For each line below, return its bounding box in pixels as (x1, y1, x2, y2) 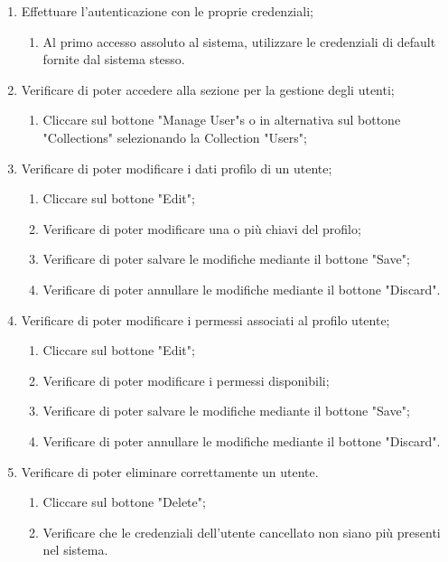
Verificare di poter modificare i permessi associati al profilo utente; (21, 310, 390, 329)
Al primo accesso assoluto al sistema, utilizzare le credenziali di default (42, 32, 436, 51)
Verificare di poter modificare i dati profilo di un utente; (21, 158, 332, 177)
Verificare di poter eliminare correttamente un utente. (21, 462, 319, 481)
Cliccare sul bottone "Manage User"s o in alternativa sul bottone (42, 110, 401, 129)
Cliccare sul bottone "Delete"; (42, 492, 206, 511)
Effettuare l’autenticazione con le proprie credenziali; (21, 2, 313, 20)
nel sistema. (42, 540, 108, 559)
